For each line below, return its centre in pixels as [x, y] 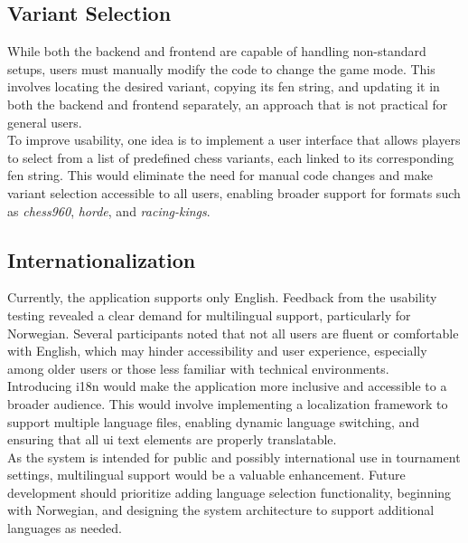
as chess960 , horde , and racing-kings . [109, 210]
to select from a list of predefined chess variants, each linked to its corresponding [231, 157]
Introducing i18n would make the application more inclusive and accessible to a [227, 386]
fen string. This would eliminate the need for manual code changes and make [220, 175]
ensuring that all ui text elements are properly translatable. [172, 439]
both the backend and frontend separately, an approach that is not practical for [228, 104]
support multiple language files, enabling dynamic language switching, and [214, 421]
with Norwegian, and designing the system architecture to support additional [221, 510]
